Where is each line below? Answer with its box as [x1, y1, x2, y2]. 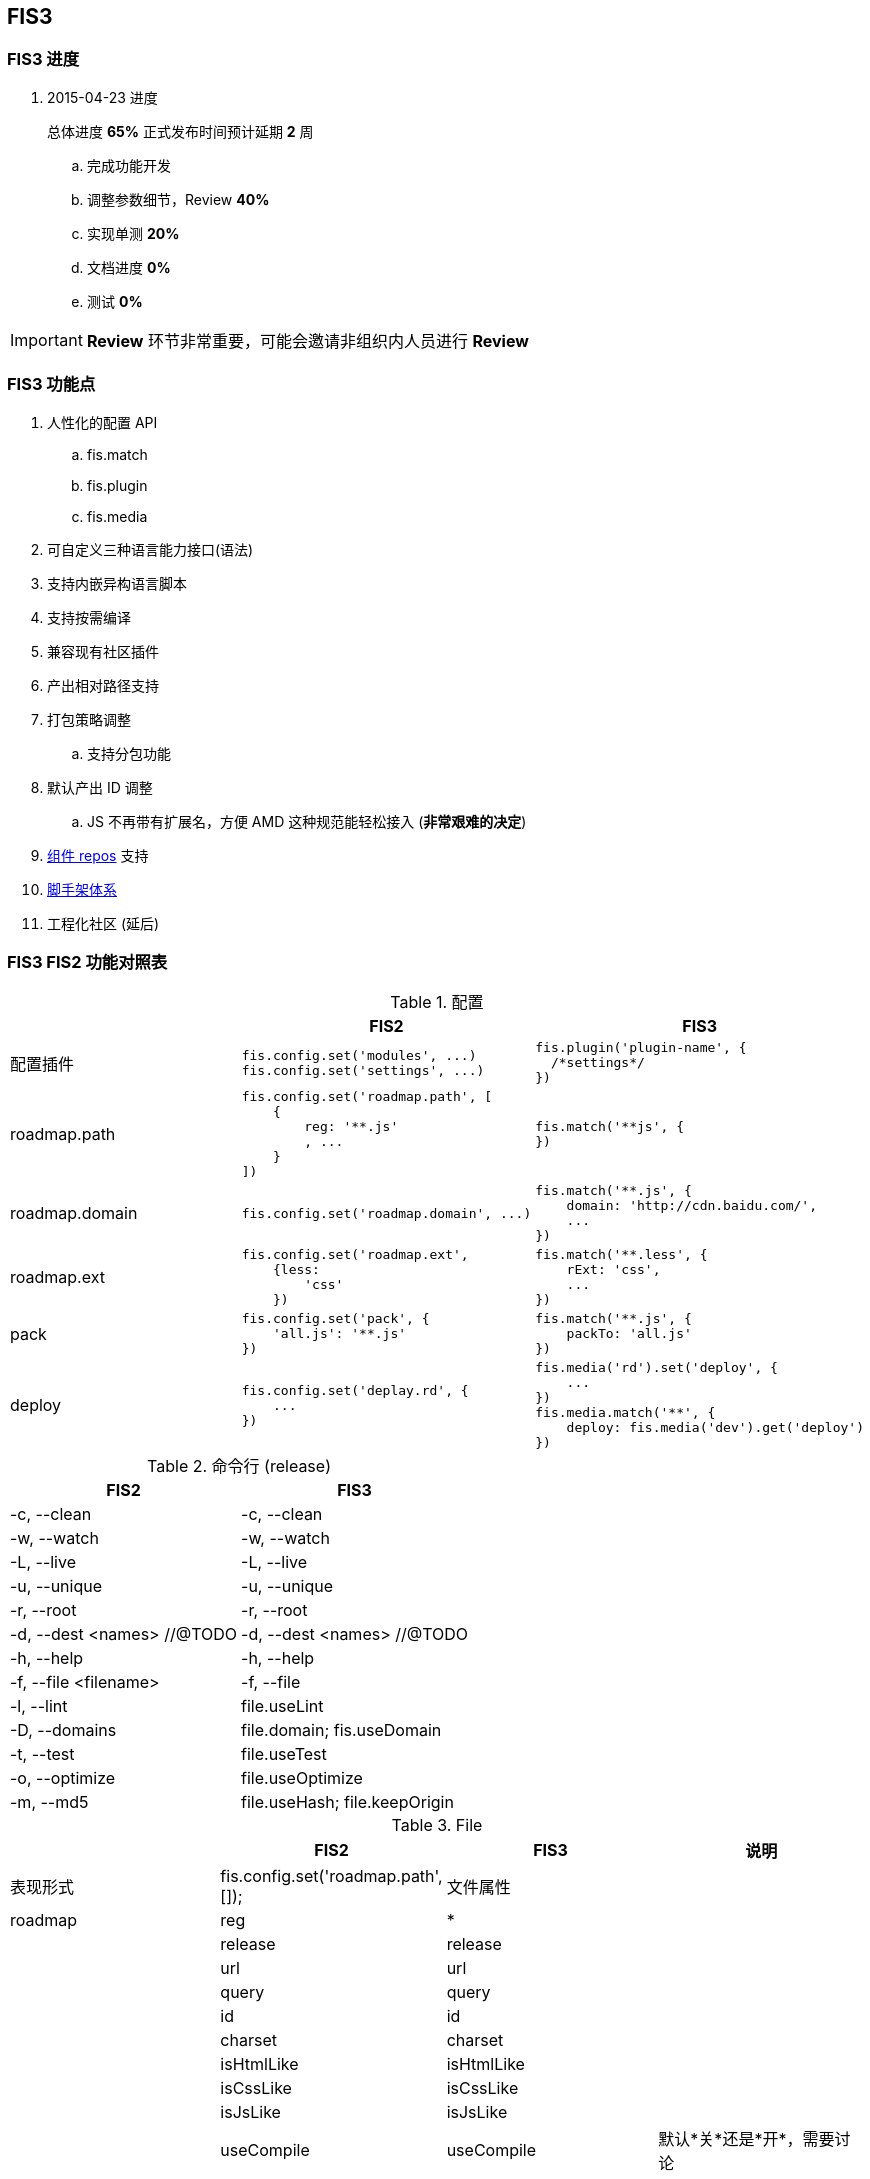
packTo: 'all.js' [566, 1326, 692, 1342]
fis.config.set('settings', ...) [241, 1062, 485, 1078]
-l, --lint [10, 1696, 68, 1717]
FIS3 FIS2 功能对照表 [7, 951, 168, 972]
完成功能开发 [87, 156, 171, 174]
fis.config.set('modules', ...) [241, 1047, 477, 1063]
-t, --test [10, 1744, 75, 1765]
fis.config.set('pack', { [241, 1311, 430, 1327]
